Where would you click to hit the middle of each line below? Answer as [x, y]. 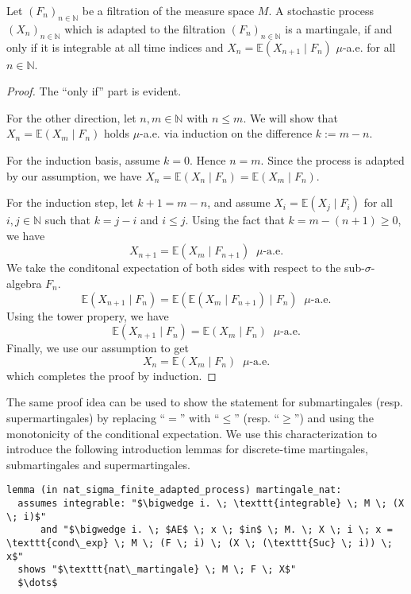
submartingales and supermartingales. [98, 464]
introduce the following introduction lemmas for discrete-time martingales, [187, 449]
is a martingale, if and [339, 28]
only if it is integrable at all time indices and [115, 47]
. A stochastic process [321, 10]
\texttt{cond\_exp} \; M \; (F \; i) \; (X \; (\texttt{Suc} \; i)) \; [200, 543]
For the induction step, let [70, 202]
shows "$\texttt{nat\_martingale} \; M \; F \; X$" [157, 570]
